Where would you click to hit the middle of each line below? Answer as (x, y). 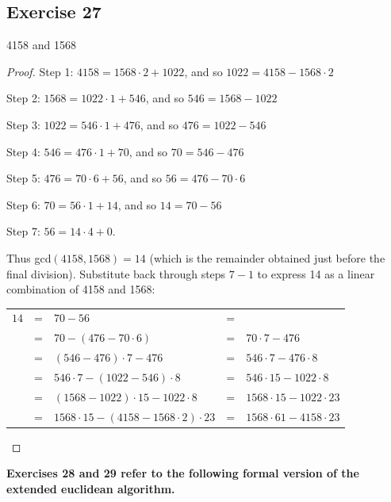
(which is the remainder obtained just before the (267, 257)
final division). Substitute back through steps (116, 273)
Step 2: (23, 98)
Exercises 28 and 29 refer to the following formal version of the (183, 473)
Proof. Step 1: (40, 71)
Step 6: (23, 204)
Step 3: (23, 124)
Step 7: (23, 231)
